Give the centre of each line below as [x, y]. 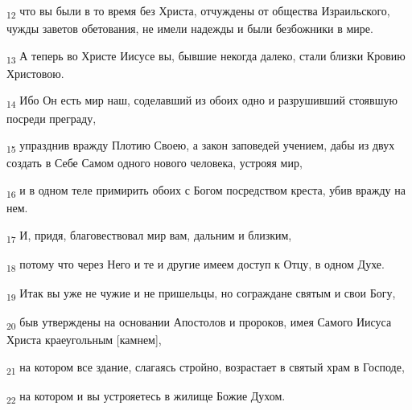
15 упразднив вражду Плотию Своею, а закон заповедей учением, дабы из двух [201, 146]
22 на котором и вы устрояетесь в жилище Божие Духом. [146, 396]
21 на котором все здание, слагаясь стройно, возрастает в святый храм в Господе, [206, 367]
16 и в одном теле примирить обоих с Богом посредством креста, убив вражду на [206, 191]
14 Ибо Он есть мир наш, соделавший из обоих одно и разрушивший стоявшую [202, 101]
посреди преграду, [51, 118]
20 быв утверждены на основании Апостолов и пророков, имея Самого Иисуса [199, 322]
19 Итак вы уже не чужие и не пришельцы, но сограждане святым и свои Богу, [201, 293]
